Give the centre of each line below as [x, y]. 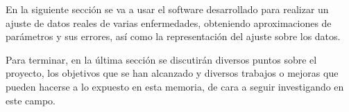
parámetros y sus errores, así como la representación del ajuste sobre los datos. [173, 36]
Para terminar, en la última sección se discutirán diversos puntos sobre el [161, 59]
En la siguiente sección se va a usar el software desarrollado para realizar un [167, 9]
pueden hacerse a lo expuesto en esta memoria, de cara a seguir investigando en [175, 86]
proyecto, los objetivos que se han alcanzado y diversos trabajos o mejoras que [172, 73]
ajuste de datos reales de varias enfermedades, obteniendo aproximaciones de [169, 22]
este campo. [31, 100]
